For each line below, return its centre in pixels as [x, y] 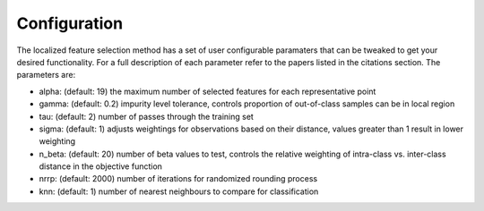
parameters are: [46, 75]
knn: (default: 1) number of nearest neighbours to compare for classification [179, 191]
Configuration [70, 23]
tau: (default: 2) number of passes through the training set [147, 116]
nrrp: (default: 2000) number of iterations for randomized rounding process [178, 179]
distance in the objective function [101, 166]
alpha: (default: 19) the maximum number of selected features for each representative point [207, 91]
